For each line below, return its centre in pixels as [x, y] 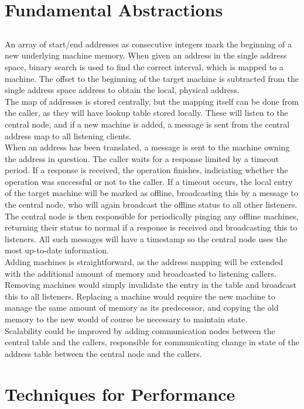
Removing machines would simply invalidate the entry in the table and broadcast [151, 285]
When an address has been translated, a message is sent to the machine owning [147, 147]
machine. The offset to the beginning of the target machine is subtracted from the [152, 78]
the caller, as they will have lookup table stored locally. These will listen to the [146, 113]
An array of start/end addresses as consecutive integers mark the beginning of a [148, 44]
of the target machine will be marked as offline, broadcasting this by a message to [151, 193]
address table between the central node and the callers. [103, 353]
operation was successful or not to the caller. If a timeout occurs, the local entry [149, 181]
